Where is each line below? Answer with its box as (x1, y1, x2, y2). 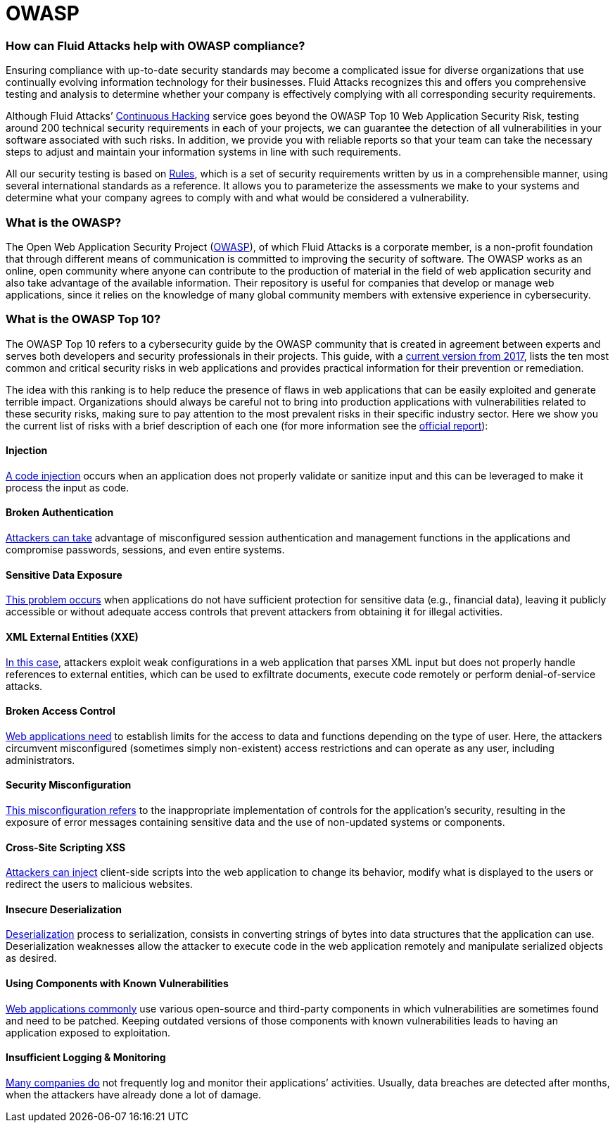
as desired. (6, 952, 57, 965)
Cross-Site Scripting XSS (6, 841, 126, 853)
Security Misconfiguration (6, 779, 132, 791)
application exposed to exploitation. (6, 1026, 171, 1039)
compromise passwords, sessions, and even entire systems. (6, 544, 285, 556)
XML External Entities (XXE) (6, 630, 139, 643)
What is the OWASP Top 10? (6, 312, 161, 327)
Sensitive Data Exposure (6, 568, 122, 581)
